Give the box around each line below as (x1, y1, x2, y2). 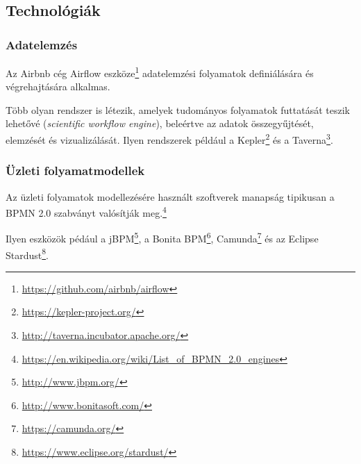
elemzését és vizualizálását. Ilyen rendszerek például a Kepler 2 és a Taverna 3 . (6, 131, 333, 147)
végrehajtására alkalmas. (6, 79, 110, 94)
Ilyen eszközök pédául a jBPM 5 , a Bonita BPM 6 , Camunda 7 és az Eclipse (6, 229, 319, 245)
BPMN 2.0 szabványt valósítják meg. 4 (6, 204, 167, 219)
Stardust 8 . (6, 245, 49, 262)
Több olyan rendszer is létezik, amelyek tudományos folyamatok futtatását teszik (6, 102, 350, 117)
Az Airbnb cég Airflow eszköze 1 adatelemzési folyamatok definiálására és (6, 64, 314, 80)
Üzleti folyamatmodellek (6, 162, 145, 179)
